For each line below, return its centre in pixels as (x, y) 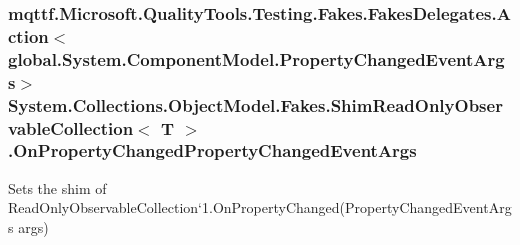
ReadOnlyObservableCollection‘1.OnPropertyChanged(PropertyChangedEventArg (260, 207)
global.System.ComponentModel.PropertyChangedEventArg (256, 58)
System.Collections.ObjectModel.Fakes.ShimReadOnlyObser (255, 104)
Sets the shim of (57, 187)
